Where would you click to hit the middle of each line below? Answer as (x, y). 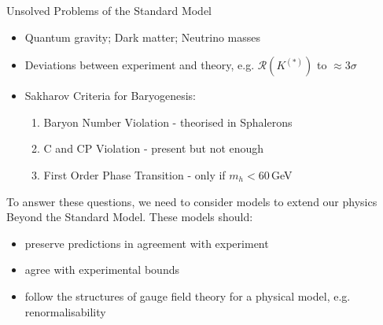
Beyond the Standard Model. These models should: (130, 217)
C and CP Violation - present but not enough (154, 148)
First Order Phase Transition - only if (134, 174)
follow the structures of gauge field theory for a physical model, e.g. (188, 295)
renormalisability (65, 311)
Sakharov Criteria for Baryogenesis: (110, 96)
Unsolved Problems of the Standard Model (109, 10)
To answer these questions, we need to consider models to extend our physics (192, 201)
